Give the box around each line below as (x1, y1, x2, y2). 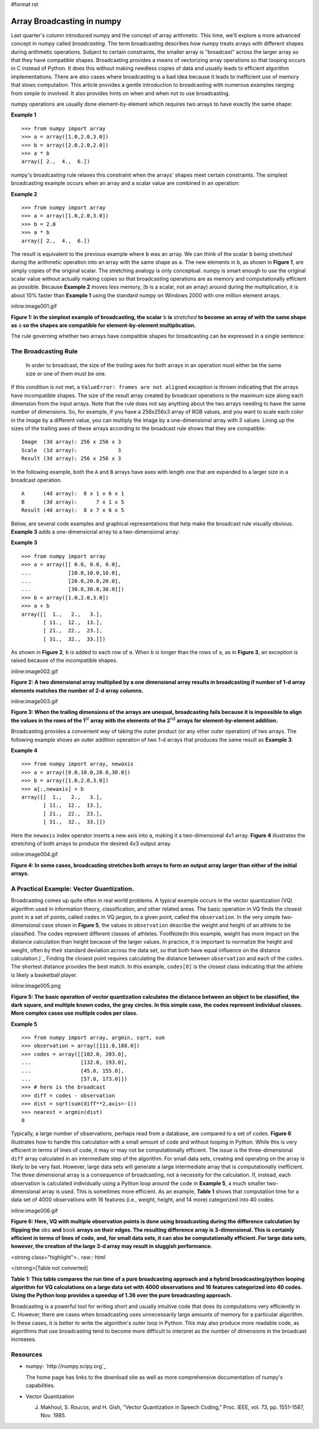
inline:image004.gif (11, 851, 58, 858)
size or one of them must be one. (25, 370, 106, 377)
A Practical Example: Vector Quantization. (11, 884, 134, 892)
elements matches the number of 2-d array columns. (11, 687, 144, 694)
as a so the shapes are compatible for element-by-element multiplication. (11, 322, 196, 329)
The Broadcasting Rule (11, 347, 78, 356)
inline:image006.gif (11, 1207, 58, 1214)
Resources (11, 1350, 43, 1359)
